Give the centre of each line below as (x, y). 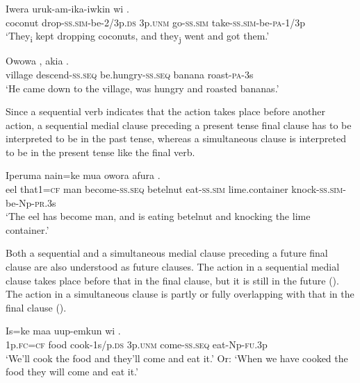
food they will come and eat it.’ (72, 372)
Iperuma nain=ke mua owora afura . (83, 175)
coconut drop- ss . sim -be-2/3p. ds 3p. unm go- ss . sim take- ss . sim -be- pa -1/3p (156, 22)
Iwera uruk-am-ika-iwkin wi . (67, 8)
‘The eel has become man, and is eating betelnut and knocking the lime (158, 216)
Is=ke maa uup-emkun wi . (63, 331)
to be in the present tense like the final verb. (100, 152)
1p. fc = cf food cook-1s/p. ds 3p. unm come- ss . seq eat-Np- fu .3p (137, 344)
